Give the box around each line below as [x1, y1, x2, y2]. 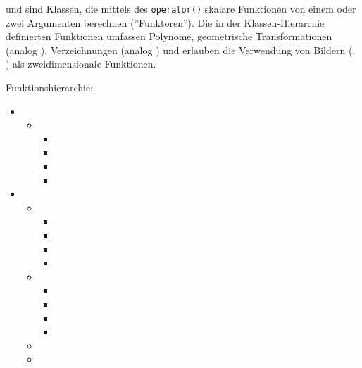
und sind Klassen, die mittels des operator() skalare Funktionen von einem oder [6, 1, 356, 15]
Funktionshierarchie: [6, 80, 94, 95]
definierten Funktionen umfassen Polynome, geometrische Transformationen [6, 29, 332, 44]
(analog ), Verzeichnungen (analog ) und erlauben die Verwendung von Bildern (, [6, 42, 356, 57]
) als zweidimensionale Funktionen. [6, 56, 156, 71]
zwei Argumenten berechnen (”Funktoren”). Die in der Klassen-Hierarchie [6, 15, 325, 30]
